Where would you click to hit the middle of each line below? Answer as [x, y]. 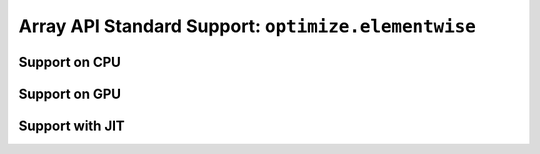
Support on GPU [70, 93]
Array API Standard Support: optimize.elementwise [247, 26]
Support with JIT [71, 126]
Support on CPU [70, 61]
